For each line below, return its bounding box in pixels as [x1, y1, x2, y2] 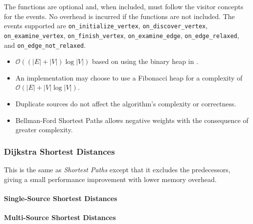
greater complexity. [15, 124, 73, 135]
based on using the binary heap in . [92, 56, 198, 66]
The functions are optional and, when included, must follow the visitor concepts [4, 1, 244, 11]
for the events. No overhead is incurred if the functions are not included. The [4, 11, 235, 21]
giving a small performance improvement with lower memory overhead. [4, 174, 217, 184]
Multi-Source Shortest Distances [4, 212, 116, 222]
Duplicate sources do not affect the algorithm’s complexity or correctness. [15, 98, 236, 108]
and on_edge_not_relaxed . [4, 40, 86, 50]
